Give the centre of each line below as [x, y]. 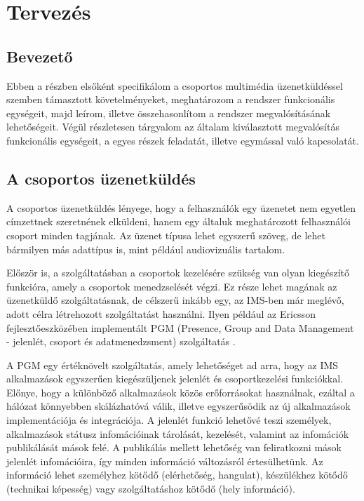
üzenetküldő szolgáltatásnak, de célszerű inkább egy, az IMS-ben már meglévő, [175, 300]
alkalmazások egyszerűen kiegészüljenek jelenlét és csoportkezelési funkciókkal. [175, 379]
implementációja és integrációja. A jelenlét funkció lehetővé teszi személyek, [169, 420]
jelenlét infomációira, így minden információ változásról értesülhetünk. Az [165, 461]
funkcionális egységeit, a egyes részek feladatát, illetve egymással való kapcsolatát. [183, 140]
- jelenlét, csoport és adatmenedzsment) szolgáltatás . [121, 341]
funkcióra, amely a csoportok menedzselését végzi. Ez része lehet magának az [172, 286]
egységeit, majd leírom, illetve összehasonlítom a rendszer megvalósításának [169, 113]
